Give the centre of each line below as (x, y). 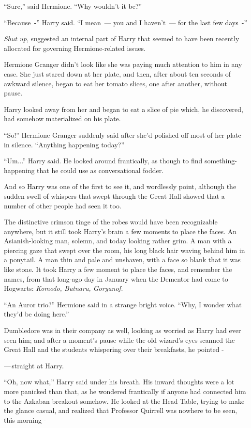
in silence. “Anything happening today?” (64, 144)
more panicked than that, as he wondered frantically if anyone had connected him (125, 391)
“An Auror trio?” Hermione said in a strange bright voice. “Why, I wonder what (123, 304)
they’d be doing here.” (37, 314)
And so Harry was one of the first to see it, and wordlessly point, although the (120, 186)
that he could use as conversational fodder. (100, 170)
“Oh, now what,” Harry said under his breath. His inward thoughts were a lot (119, 382)
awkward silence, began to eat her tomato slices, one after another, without (116, 83)
